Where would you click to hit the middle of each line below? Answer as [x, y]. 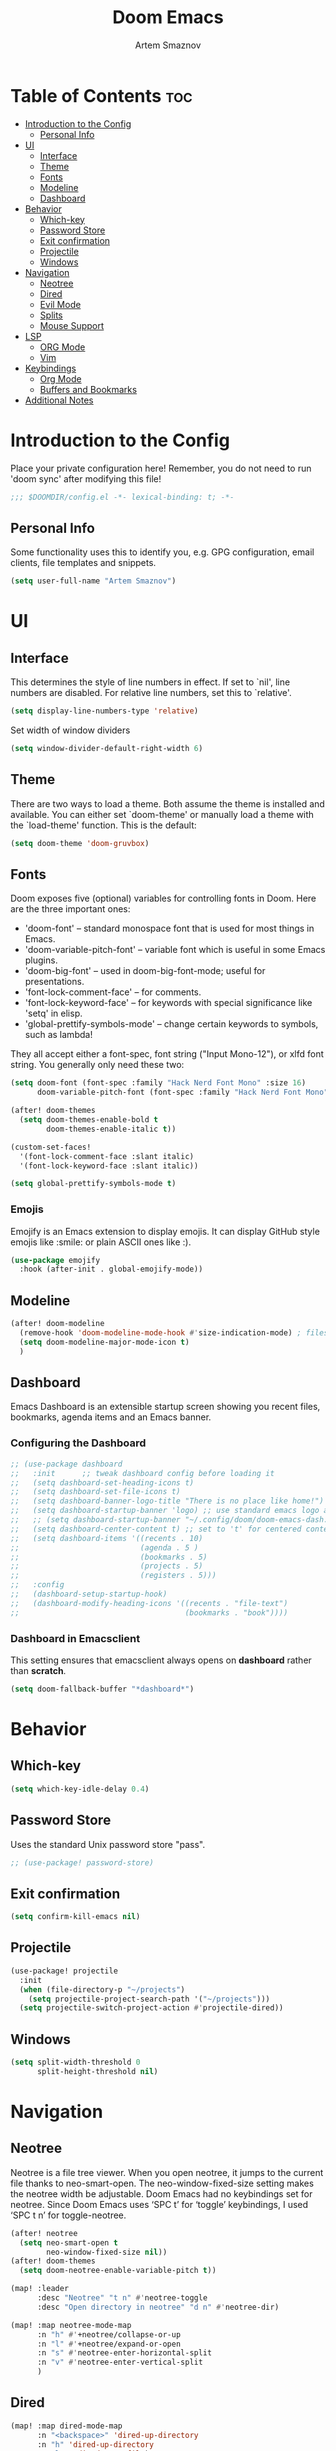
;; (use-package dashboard [66, 1464]
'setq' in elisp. [53, 1013]
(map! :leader [40, 2289]
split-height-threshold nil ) [97, 2071]
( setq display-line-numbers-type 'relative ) [104, 711]
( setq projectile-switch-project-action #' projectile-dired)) [151, 2008]
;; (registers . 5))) [113, 1576]
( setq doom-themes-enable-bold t [89, 1120]
